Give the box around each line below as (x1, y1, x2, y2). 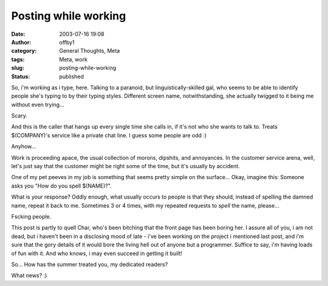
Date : (11, 30, 26, 38)
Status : (11, 73, 30, 80)
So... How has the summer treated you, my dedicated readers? (11, 260, 168, 268)
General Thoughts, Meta (59, 47, 120, 55)
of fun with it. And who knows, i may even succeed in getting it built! (11, 250, 182, 257)
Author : (11, 38, 32, 46)
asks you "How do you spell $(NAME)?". (11, 182, 112, 189)
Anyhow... (11, 143, 36, 150)
